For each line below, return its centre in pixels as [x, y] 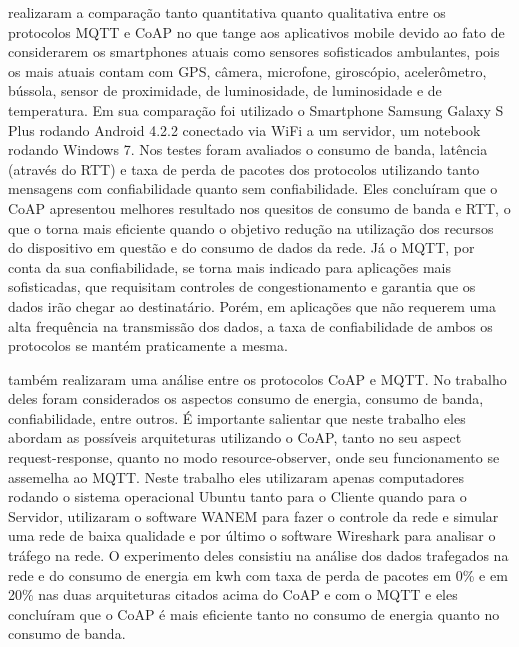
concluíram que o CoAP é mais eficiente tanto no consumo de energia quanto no [254, 613]
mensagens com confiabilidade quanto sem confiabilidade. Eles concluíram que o [253, 188]
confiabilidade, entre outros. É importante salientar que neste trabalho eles [237, 417]
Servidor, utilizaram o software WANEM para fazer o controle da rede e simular [253, 515]
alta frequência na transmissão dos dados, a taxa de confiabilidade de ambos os [250, 325]
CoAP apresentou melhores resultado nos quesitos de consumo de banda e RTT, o [259, 207]
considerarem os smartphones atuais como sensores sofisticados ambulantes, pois [254, 51]
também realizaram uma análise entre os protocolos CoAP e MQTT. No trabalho [257, 378]
